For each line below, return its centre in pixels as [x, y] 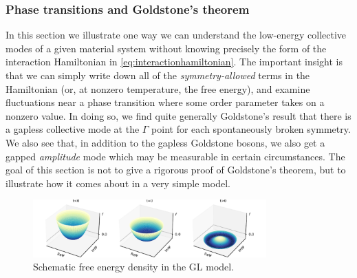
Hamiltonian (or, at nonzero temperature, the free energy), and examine [158, 88]
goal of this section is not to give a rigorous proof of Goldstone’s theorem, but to [176, 170]
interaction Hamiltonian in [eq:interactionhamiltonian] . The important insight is [174, 62]
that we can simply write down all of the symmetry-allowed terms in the [158, 75]
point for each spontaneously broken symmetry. [251, 129]
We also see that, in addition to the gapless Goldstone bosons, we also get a [165, 142]
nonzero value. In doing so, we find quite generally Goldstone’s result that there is [178, 115]
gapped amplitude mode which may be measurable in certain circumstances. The [175, 156]
